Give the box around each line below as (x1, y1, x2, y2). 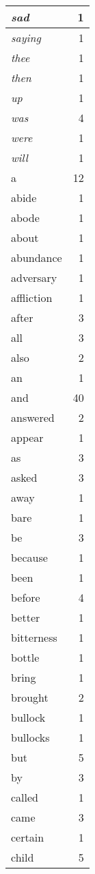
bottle (11, 649, 40, 665)
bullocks (11, 729, 50, 745)
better (11, 609, 40, 625)
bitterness (11, 629, 57, 645)
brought (11, 689, 49, 705)
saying (11, 30, 41, 45)
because (11, 549, 48, 565)
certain (11, 829, 44, 845)
